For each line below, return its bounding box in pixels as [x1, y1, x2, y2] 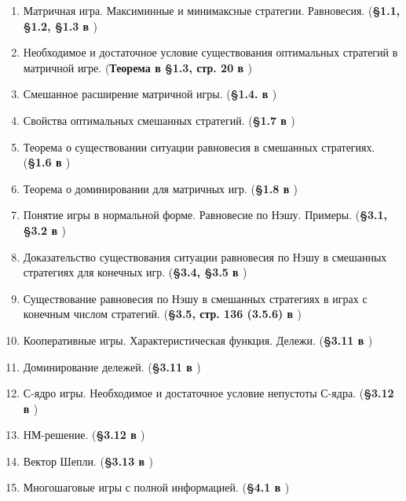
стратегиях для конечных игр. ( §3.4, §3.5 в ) [23, 264, 247, 280]
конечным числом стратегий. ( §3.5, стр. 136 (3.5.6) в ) [23, 305, 302, 322]
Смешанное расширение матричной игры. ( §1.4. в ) [23, 86, 277, 102]
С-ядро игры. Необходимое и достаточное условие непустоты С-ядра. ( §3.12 [23, 385, 394, 401]
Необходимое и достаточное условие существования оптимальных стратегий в [23, 44, 398, 60]
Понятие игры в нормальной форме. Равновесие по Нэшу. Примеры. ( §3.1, [23, 207, 388, 223]
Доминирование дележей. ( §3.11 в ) [23, 358, 201, 375]
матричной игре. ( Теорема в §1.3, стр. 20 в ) [23, 59, 252, 75]
